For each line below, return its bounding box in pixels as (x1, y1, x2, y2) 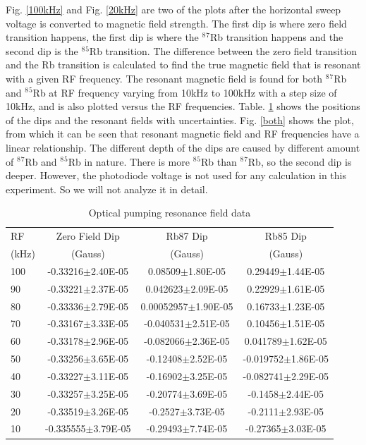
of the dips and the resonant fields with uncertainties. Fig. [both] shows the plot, (6, 112, 354, 127)
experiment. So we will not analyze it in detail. (6, 181, 208, 196)
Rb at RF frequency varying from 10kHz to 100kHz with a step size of (32, 85, 337, 99)
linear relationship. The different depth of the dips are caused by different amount (6, 140, 360, 154)
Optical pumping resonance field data (88, 205, 251, 220)
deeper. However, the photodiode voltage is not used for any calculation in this (6, 168, 346, 183)
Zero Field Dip (56, 228, 120, 243)
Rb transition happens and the (209, 30, 343, 44)
